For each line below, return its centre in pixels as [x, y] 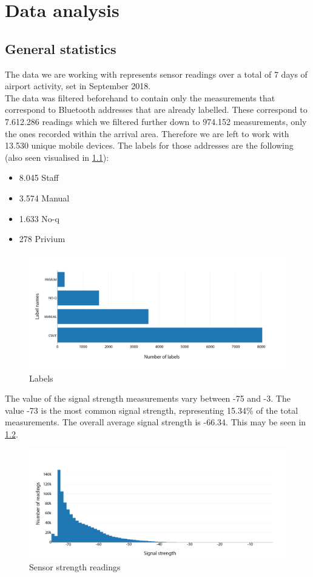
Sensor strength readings [75, 567]
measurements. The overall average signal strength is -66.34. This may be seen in [156, 422]
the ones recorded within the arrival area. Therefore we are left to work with [147, 133]
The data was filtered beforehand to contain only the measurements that [140, 97]
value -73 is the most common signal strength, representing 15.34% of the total [152, 410]
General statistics [61, 48]
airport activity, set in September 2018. [78, 86]
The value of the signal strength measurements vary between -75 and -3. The [148, 398]
